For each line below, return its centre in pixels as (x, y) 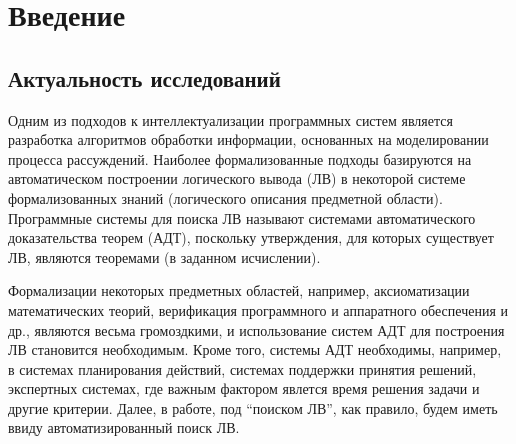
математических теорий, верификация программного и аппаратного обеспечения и (258, 309)
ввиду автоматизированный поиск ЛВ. (124, 427)
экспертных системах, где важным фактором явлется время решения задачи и (244, 388)
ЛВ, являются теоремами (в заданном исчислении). (164, 256)
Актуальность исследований (144, 77)
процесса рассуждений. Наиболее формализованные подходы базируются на (240, 158)
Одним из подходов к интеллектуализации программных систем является (230, 119)
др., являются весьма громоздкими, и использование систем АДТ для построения (256, 329)
